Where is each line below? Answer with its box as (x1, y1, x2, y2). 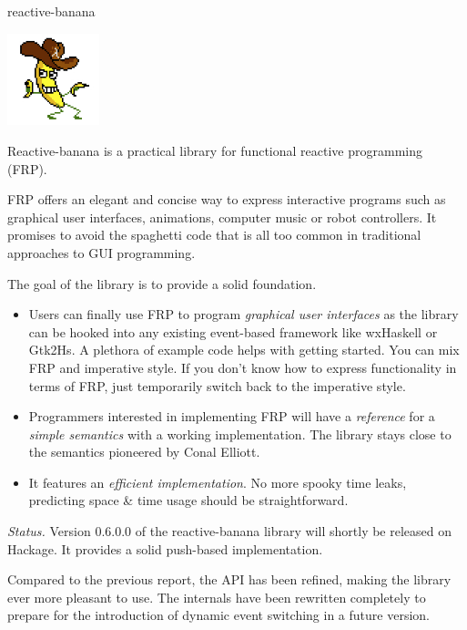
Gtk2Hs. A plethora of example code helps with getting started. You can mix (28, 340, 460, 359)
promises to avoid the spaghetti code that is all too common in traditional (7, 225, 421, 244)
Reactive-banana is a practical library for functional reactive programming (7, 140, 422, 160)
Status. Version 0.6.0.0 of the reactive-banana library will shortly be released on (7, 522, 452, 541)
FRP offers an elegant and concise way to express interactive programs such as (7, 190, 446, 209)
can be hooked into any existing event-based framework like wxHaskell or (28, 322, 438, 341)
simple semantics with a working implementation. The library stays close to (28, 424, 452, 443)
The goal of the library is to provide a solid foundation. (7, 274, 317, 293)
